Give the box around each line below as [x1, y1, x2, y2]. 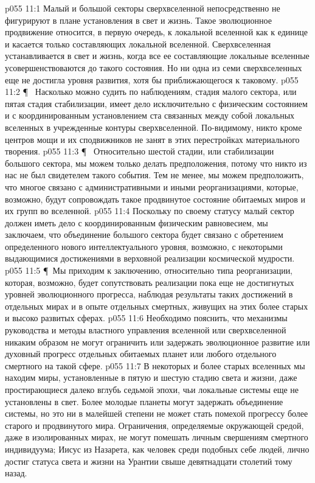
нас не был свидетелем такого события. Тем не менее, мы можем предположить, [5, 169, 304, 181]
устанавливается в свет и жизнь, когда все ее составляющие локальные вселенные [5, 49, 310, 62]
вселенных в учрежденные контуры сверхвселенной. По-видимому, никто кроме [5, 120, 302, 133]
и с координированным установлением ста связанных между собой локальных [5, 109, 295, 122]
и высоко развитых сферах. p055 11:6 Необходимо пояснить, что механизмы [5, 311, 288, 324]
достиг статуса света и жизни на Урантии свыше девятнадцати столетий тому [5, 454, 292, 467]
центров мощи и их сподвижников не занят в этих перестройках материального [5, 133, 300, 145]
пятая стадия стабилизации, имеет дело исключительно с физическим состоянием [5, 97, 308, 109]
